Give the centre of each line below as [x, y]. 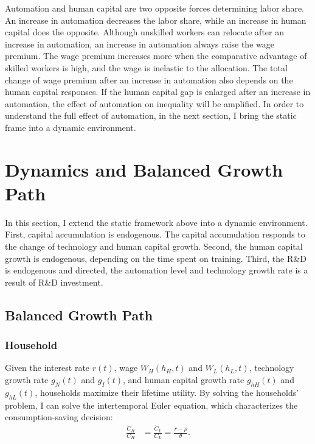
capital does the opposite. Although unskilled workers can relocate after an [144, 32]
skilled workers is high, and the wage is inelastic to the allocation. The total [146, 67]
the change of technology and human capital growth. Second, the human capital [154, 246]
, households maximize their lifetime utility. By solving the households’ [167, 392]
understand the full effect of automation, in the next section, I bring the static [151, 115]
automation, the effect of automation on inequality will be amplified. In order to [154, 103]
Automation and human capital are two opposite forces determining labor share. [154, 8]
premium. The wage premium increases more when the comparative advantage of [156, 56]
